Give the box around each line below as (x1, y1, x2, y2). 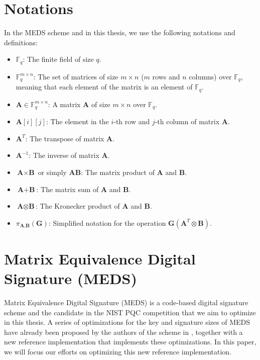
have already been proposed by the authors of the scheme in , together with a (4, 326, 243, 337)
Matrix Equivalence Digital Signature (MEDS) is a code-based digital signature (4, 297, 248, 307)
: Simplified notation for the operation (48, 217, 166, 228)
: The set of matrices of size (33, 71, 118, 81)
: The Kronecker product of (35, 201, 120, 211)
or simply (38, 166, 67, 177)
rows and (152, 71, 180, 81)
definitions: (4, 37, 38, 47)
